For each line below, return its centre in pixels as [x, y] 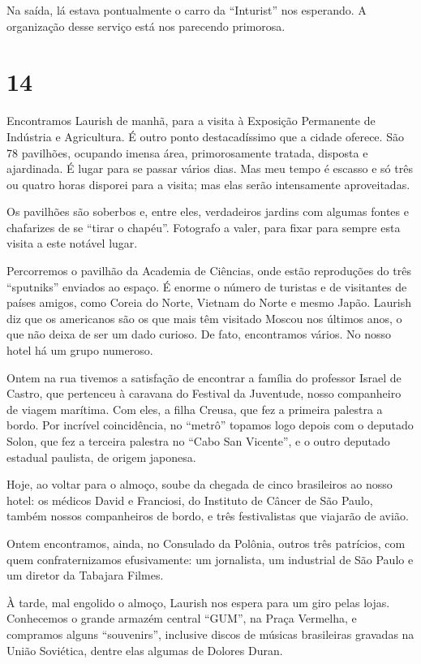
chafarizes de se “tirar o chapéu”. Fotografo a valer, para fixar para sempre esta [204, 227]
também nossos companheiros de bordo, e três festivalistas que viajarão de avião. [208, 516]
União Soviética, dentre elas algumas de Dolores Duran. [145, 650]
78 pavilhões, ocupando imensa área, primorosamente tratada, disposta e [187, 152]
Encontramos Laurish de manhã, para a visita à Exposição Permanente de [191, 121]
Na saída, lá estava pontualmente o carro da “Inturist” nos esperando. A [187, 10]
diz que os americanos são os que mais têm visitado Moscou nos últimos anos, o [204, 318]
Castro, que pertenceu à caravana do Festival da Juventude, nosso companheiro [204, 393]
